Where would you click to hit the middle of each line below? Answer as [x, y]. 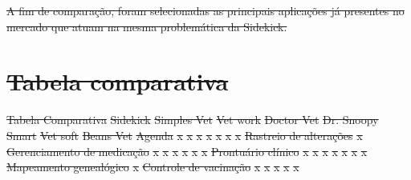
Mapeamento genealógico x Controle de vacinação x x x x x [153, 167]
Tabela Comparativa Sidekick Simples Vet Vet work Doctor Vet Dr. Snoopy [193, 120]
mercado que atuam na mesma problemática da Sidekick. [147, 26]
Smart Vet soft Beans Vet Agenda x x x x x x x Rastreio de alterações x [185, 135]
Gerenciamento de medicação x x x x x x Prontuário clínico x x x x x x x [187, 151]
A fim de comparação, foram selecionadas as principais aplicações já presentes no [205, 10]
